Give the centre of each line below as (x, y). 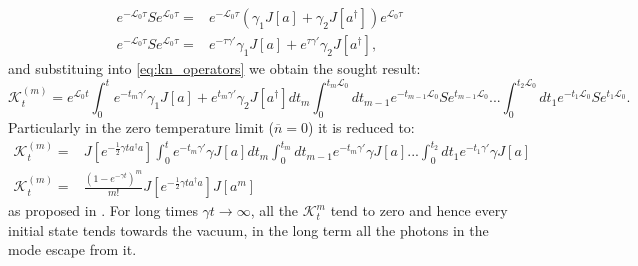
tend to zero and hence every (419, 210)
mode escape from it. (72, 249)
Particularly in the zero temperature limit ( (141, 126)
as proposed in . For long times (103, 210)
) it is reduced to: (361, 126)
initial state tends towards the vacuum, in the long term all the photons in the (248, 229)
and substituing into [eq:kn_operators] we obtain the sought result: (214, 68)
